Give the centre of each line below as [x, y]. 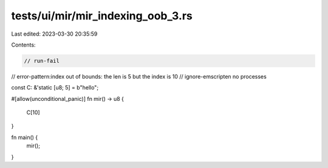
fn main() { [25, 137]
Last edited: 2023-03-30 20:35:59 [54, 34]
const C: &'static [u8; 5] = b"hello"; [55, 88]
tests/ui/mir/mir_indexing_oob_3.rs [102, 16]
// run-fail [42, 61]
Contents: [23, 45]
